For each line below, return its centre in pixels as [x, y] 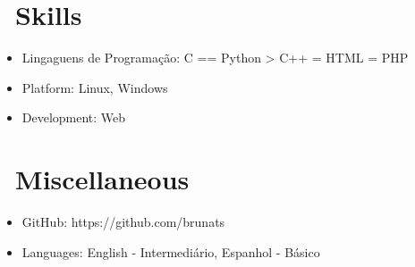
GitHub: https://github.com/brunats [123, 222]
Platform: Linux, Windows [95, 87]
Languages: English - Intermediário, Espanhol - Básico [171, 251]
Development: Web [74, 117]
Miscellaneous [102, 179]
